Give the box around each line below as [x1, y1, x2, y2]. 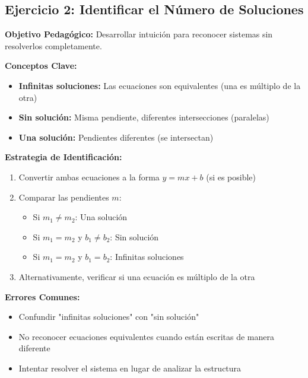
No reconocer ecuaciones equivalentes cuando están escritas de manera [18, 330, 274, 342]
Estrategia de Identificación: [5, 151, 122, 163]
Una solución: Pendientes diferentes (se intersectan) [18, 131, 214, 143]
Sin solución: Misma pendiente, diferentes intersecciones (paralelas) [18, 111, 269, 123]
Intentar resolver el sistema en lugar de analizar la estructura [18, 361, 242, 374]
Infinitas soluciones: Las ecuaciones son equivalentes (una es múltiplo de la [18, 79, 301, 91]
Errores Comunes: [5, 290, 80, 303]
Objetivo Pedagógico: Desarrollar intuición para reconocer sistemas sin [5, 28, 273, 40]
